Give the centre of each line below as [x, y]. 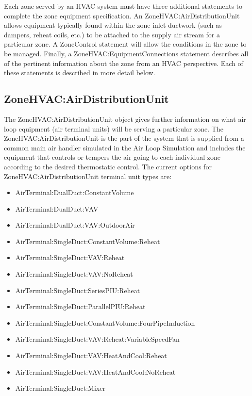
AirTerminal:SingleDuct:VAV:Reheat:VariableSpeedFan [97, 339]
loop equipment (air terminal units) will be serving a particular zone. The [114, 128]
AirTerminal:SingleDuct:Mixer [60, 388]
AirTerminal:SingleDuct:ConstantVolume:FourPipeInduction [105, 322]
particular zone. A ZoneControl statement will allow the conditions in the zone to [125, 44]
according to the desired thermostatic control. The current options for [108, 166]
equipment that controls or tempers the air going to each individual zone [112, 157]
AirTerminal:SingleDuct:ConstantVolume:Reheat [88, 241]
